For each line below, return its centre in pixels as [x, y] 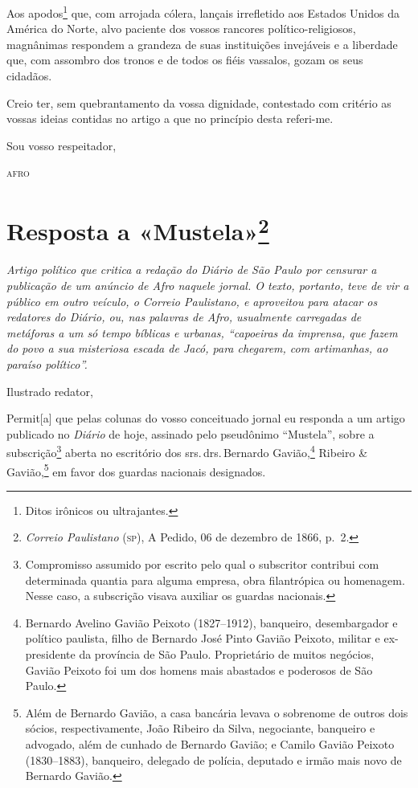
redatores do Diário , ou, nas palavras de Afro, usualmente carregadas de [184, 317]
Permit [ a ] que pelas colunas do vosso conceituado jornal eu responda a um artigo [206, 418]
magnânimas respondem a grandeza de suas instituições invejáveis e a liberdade [202, 44]
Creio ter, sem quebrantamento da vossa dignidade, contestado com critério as [199, 102]
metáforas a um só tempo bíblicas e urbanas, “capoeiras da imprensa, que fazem [202, 332]
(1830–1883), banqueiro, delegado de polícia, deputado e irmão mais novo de [213, 759]
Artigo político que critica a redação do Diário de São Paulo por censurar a [192, 269]
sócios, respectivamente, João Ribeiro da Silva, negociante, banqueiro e [200, 728]
